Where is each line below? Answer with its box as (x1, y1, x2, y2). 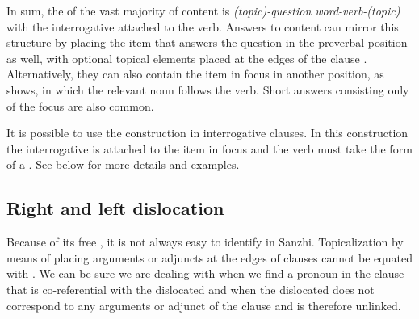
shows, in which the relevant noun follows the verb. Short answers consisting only (6, 81, 409, 98)
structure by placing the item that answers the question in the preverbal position (6, 34, 408, 51)
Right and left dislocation (6, 195, 224, 220)
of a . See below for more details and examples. (6, 156, 240, 173)
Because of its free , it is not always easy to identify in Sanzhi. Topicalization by (6, 233, 404, 250)
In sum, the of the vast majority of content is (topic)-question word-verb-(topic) (6, 2, 400, 19)
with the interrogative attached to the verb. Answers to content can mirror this (6, 18, 399, 35)
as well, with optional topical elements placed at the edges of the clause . (6, 49, 367, 66)
